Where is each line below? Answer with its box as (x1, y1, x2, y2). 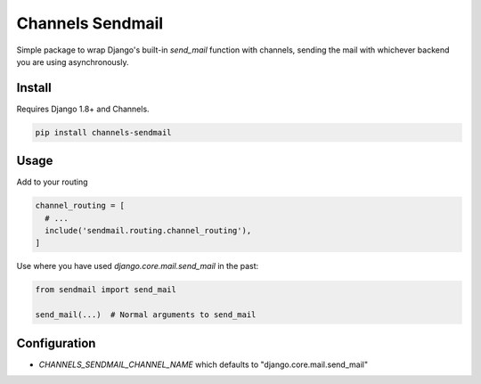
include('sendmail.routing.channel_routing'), (45, 225, 252, 236)
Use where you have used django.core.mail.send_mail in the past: (16, 261, 259, 272)
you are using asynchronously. (16, 56, 129, 67)
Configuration (16, 335, 96, 351)
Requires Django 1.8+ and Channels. (16, 103, 151, 114)
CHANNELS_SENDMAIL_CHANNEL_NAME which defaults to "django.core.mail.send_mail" (38, 359, 369, 370)
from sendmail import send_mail (35, 285, 177, 295)
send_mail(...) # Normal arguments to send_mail (35, 310, 257, 320)
